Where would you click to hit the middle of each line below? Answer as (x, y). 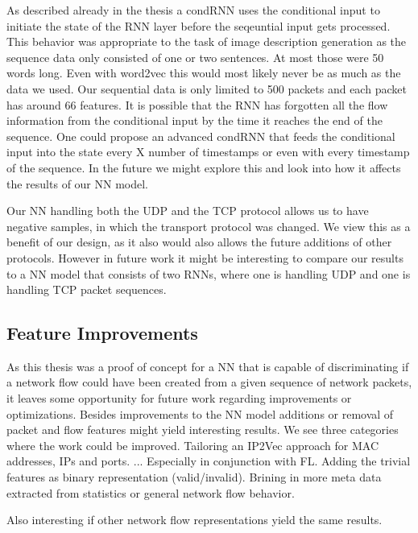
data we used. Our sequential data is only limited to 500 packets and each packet (207, 88)
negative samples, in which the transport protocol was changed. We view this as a (209, 226)
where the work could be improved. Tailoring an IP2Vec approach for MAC (193, 445)
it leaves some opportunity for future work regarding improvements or (179, 398)
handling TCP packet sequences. (87, 289)
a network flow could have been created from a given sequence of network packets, (209, 382)
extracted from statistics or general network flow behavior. (151, 492)
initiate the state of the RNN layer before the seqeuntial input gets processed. (199, 25)
